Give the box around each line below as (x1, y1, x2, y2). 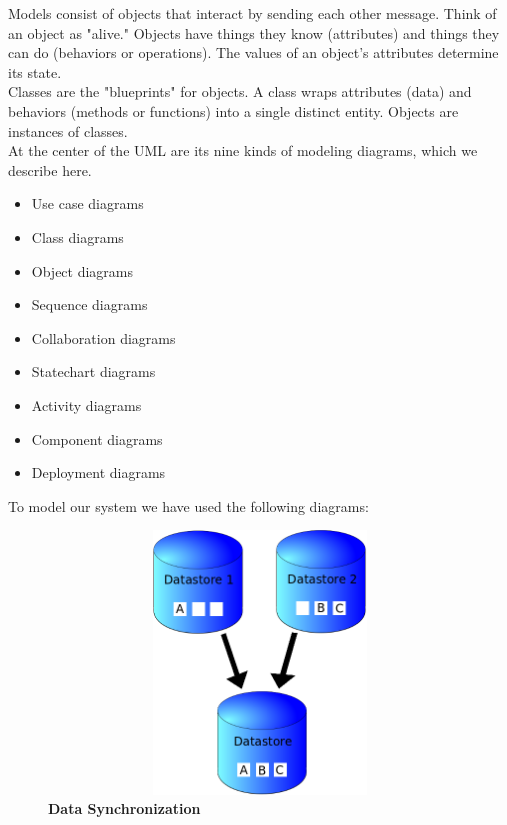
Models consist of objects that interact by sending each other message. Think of (8, 3, 497, 23)
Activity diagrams (31, 394, 142, 415)
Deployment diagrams (31, 462, 166, 483)
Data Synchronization (48, 798, 201, 819)
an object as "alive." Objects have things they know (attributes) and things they (8, 22, 500, 43)
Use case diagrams (31, 193, 144, 214)
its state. (8, 61, 62, 82)
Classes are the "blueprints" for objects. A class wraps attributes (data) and (8, 81, 472, 102)
